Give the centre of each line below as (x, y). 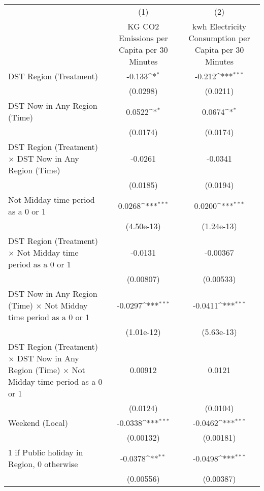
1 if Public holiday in (46, 452)
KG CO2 (143, 26)
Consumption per (219, 38)
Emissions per (143, 38)
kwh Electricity (219, 26)
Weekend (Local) (38, 423)
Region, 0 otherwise (43, 464)
